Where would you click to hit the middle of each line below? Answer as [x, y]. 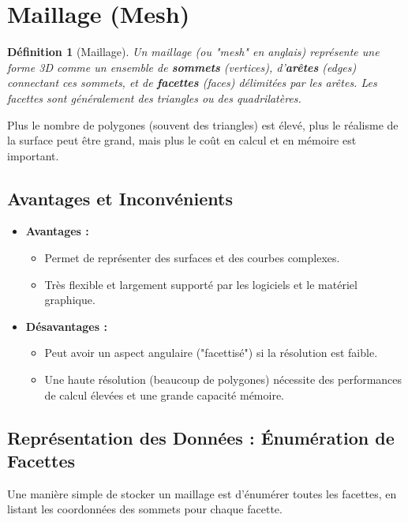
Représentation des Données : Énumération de [201, 437]
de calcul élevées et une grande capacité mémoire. [165, 394]
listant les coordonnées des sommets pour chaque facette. [145, 509]
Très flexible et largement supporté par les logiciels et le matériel [201, 284]
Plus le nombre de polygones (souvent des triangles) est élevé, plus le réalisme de [203, 124]
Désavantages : [66, 326]
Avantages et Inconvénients [120, 198]
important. [33, 155]
